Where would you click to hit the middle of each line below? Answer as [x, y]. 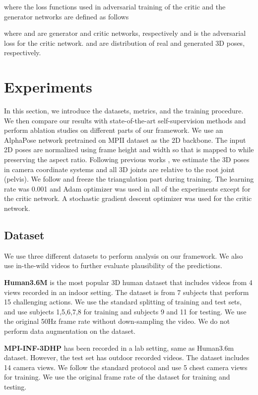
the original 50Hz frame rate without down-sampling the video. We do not [117, 321]
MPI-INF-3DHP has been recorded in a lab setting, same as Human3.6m [119, 347]
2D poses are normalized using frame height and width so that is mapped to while [129, 149]
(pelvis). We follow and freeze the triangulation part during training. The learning [129, 179]
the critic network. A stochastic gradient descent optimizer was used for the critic [128, 198]
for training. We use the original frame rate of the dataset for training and [117, 377]
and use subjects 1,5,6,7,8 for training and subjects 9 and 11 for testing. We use [125, 311]
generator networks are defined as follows [66, 16]
